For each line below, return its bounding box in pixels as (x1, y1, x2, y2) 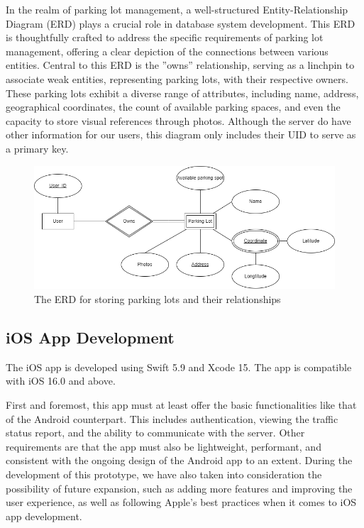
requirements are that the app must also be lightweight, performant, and (6, 439, 321, 453)
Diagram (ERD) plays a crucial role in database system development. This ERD (6, 16, 355, 31)
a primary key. (6, 141, 69, 155)
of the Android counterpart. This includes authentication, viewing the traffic (6, 411, 338, 426)
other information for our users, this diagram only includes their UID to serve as (6, 127, 356, 142)
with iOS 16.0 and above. (6, 373, 116, 388)
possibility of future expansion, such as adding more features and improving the (6, 480, 353, 495)
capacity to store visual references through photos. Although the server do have (6, 113, 351, 128)
